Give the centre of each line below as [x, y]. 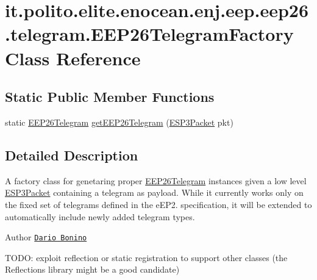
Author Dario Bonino [46, 237]
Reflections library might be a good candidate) [92, 269]
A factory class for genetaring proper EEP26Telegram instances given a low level [156, 180]
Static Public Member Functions [110, 97]
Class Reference [73, 58]
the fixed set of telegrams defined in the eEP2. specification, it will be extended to [158, 204]
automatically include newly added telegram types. [100, 216]
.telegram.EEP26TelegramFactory [149, 34]
